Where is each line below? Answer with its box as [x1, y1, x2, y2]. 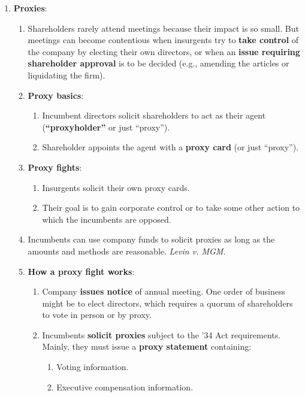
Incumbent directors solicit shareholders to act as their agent [42, 109, 266, 122]
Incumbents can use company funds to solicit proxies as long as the [28, 233, 275, 246]
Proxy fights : [28, 160, 82, 173]
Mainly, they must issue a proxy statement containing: [42, 340, 252, 353]
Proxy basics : [28, 89, 84, 101]
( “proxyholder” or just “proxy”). [42, 120, 170, 133]
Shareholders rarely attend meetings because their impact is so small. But [28, 22, 299, 34]
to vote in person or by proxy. [42, 308, 152, 321]
